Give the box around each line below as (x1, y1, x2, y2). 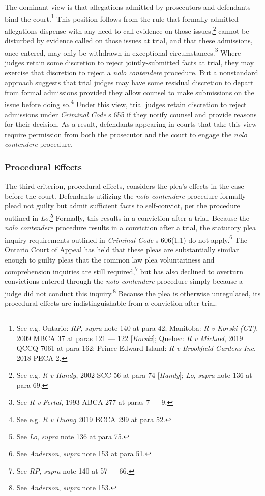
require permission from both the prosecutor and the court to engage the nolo (5, 128, 247, 139)
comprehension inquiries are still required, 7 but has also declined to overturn (5, 265, 243, 276)
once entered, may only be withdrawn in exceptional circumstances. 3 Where (5, 45, 241, 58)
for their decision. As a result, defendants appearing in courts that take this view (5, 119, 257, 129)
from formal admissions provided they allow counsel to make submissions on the (5, 87, 254, 97)
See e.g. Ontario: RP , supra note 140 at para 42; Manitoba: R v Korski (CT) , (16, 322, 258, 333)
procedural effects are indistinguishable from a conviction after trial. (5, 298, 217, 308)
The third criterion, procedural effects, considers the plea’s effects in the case (5, 180, 244, 191)
